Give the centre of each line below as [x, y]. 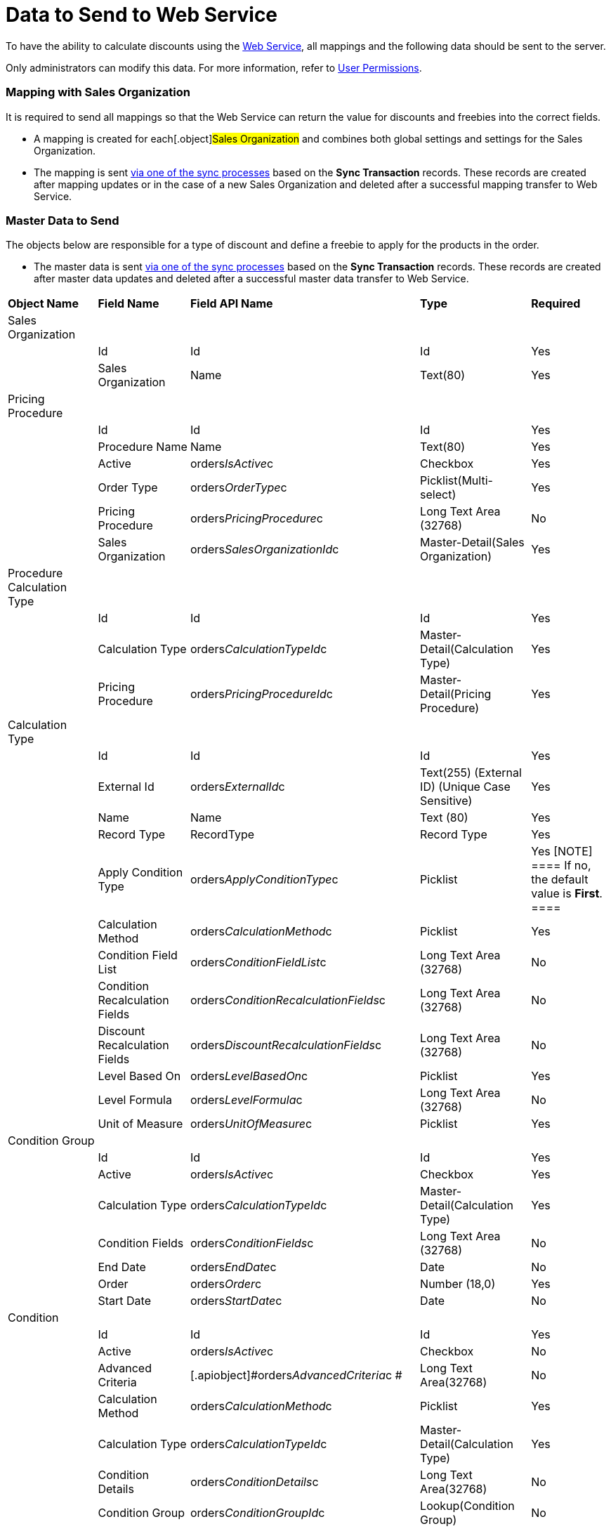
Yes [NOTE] [562, 852]
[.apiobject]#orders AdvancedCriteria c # [296, 1375]
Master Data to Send [63, 220]
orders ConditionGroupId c [257, 1513]
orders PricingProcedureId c [261, 694]
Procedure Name [143, 447]
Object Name [43, 304]
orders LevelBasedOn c [249, 1076]
